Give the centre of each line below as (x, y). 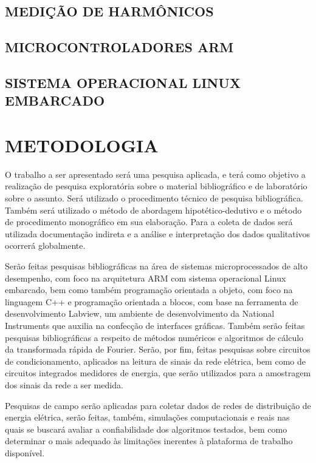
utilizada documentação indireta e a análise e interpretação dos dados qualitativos (158, 233)
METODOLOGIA (82, 145)
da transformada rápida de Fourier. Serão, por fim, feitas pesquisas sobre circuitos (158, 349)
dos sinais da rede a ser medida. (64, 384)
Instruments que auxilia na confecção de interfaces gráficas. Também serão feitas (155, 325)
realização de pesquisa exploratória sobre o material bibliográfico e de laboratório (156, 186)
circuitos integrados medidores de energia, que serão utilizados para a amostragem (158, 373)
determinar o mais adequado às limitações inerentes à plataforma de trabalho (149, 441)
